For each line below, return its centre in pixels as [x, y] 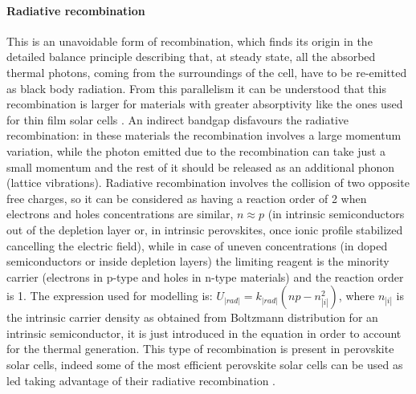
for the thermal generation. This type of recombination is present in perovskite [200, 349]
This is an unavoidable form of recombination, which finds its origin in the [190, 41]
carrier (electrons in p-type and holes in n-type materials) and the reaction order [205, 276]
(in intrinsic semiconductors [336, 214]
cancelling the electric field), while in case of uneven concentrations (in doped [197, 245]
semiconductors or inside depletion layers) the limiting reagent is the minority [198, 261]
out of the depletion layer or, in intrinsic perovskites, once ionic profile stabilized [205, 229]
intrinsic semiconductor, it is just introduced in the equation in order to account [204, 333]
